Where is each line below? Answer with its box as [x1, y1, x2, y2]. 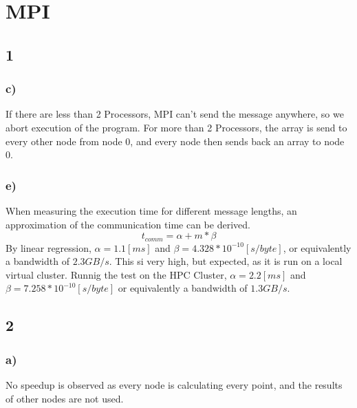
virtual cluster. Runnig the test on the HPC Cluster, [6, 267, 227, 281]
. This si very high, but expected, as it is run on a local [109, 254, 343, 268]
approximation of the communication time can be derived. [6, 217, 250, 231]
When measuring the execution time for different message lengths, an [6, 203, 297, 217]
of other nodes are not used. [6, 391, 124, 405]
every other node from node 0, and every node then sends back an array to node [6, 133, 345, 148]
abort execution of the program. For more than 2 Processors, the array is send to [6, 120, 347, 134]
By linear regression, [6, 240, 91, 255]
